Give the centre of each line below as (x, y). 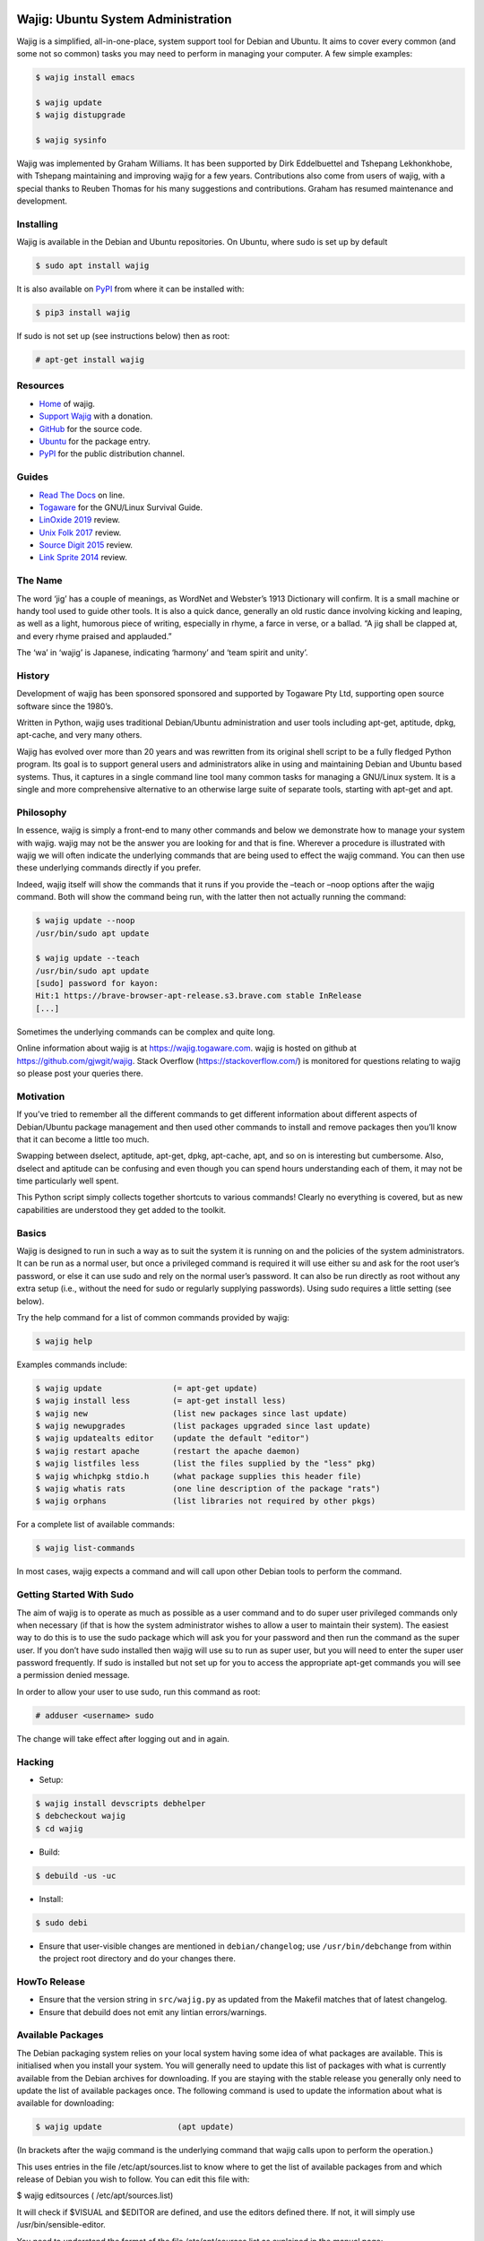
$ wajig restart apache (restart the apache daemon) (168, 1451)
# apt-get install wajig (90, 360)
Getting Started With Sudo (75, 1595)
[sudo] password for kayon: (97, 983)
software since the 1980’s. (65, 706)
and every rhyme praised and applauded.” (94, 636)
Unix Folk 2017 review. (80, 532)
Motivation (41, 1096)
